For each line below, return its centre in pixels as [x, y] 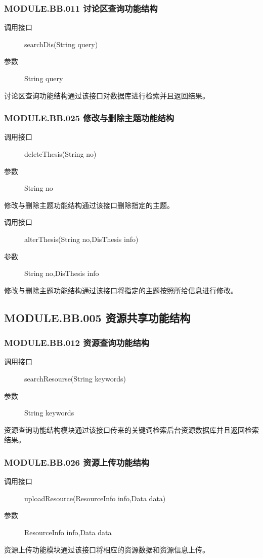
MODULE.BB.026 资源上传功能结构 [77, 462]
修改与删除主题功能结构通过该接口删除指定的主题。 [89, 205]
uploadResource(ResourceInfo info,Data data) [95, 498]
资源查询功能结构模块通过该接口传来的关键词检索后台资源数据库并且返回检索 [131, 429]
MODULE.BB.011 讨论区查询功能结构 [81, 8]
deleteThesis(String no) [60, 154]
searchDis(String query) [61, 44]
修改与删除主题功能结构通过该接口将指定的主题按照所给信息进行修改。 [121, 290]
